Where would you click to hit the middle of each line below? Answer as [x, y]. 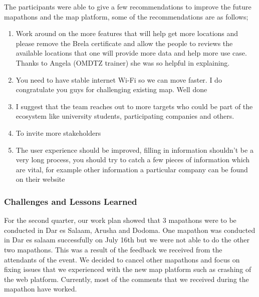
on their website [40, 179]
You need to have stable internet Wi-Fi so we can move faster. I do [119, 79]
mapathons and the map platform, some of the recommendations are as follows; [126, 16]
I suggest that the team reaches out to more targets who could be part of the [134, 106]
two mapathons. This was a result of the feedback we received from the [113, 249]
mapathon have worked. [41, 289]
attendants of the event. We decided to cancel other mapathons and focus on [122, 259]
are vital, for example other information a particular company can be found [132, 169]
